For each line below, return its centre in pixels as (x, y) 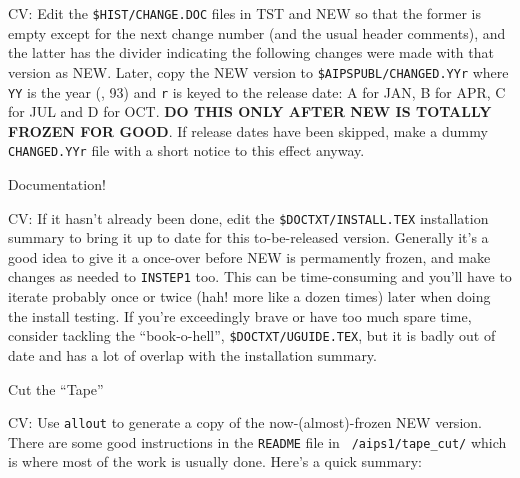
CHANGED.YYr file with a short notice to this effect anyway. (186, 150)
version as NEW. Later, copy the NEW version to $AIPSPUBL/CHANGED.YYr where (258, 71)
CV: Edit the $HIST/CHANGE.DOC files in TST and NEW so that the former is (245, 13)
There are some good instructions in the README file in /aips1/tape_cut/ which (257, 441)
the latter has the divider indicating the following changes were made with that (251, 52)
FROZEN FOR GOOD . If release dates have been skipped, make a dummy (248, 130)
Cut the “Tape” (56, 388)
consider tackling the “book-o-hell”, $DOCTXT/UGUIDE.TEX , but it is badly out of (252, 335)
